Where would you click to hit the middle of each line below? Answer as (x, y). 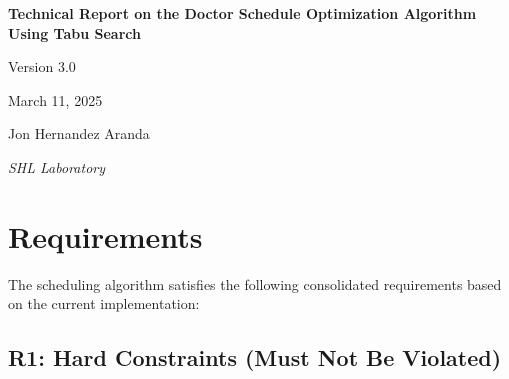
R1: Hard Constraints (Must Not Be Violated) (255, 357)
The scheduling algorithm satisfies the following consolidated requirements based (255, 283)
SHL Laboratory (57, 166)
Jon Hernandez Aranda (79, 133)
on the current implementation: (104, 303)
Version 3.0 (42, 66)
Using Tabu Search (74, 32)
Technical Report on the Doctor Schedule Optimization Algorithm (242, 13)
